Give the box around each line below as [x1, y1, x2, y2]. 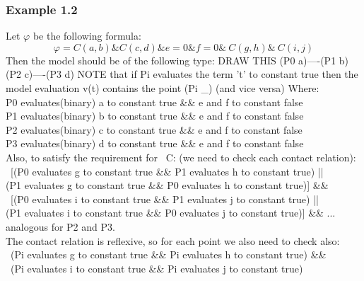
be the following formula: [33, 28, 141, 43]
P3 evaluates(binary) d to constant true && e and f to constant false [6, 136, 304, 151]
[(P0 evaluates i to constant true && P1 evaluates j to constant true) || [10, 191, 319, 206]
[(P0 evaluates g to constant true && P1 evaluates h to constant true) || [10, 164, 324, 178]
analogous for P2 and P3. [6, 219, 115, 234]
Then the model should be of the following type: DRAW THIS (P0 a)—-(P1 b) [6, 52, 349, 67]
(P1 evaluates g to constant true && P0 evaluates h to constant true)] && [6, 178, 329, 193]
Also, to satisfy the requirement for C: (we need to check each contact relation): [6, 149, 356, 164]
